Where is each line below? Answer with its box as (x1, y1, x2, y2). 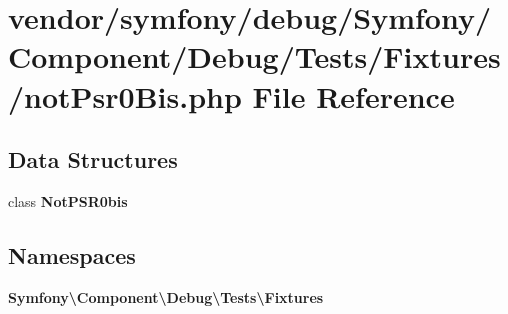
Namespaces (8, 239, 136, 270)
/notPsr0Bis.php (8, 75, 242, 116)
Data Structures (8, 144, 178, 175)
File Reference (252, 75, 455, 116)
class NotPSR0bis (8, 190, 128, 211)
